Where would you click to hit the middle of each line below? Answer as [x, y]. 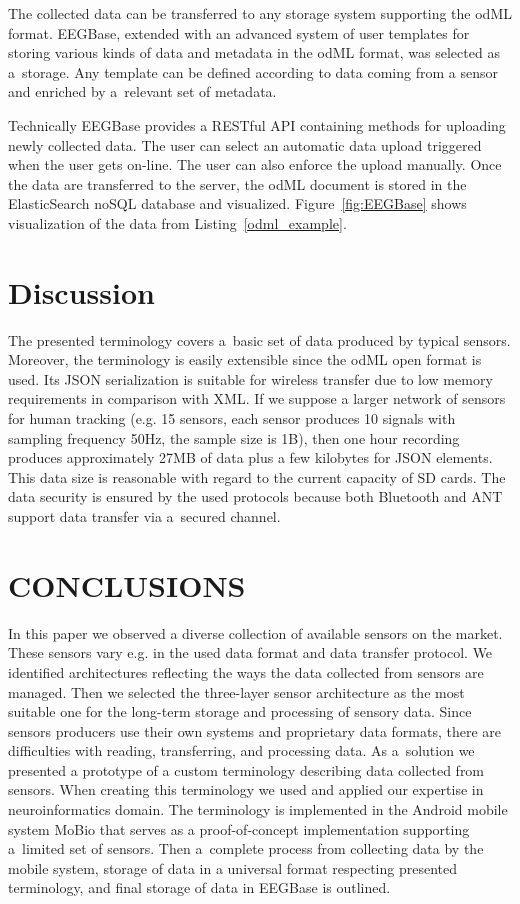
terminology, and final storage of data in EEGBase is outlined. [199, 887]
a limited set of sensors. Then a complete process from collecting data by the [246, 848]
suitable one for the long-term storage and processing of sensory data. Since [240, 711]
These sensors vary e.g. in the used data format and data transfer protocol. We [250, 652]
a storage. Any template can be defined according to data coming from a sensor [253, 71]
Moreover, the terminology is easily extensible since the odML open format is [245, 359]
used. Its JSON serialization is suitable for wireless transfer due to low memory [250, 378]
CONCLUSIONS [127, 584]
